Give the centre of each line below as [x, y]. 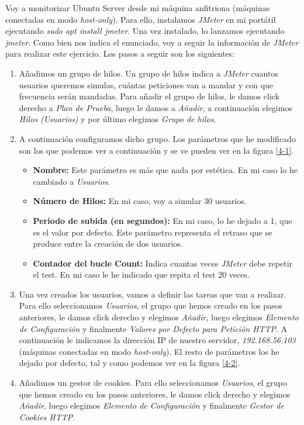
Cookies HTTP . [47, 417]
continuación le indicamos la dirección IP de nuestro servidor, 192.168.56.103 [157, 340]
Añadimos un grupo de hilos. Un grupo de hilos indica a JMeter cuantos [148, 73]
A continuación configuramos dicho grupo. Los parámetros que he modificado [157, 138]
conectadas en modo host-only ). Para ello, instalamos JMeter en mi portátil [141, 19]
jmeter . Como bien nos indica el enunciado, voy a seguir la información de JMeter [152, 42]
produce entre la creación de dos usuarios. [108, 243]
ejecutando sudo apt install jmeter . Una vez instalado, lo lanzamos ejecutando [145, 31]
